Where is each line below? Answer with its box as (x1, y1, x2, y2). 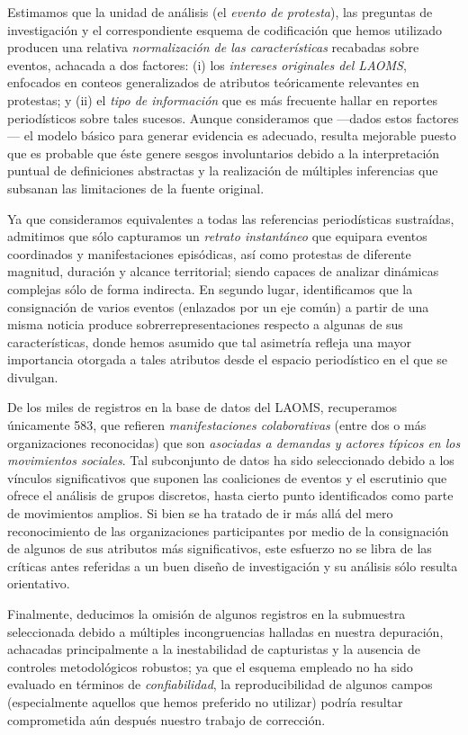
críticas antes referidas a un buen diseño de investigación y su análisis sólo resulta (7, 556, 458, 575)
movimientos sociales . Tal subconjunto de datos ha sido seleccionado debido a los (7, 451, 454, 470)
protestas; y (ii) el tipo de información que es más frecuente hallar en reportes (7, 90, 437, 109)
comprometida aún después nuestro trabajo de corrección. (7, 710, 326, 729)
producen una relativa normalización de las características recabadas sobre (7, 38, 419, 57)
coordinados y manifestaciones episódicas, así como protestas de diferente (7, 244, 411, 263)
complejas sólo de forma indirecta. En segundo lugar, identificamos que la (7, 279, 413, 298)
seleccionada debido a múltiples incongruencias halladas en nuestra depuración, (7, 622, 444, 641)
